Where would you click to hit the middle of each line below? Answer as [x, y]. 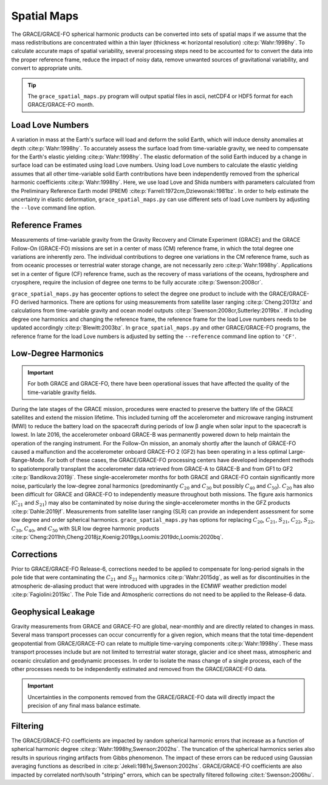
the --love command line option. [53, 208]
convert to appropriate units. [47, 68]
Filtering [27, 726]
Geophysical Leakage [53, 612]
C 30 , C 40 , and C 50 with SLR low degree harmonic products [85, 529]
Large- [297, 452]
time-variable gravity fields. [62, 392]
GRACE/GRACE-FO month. [61, 105]
